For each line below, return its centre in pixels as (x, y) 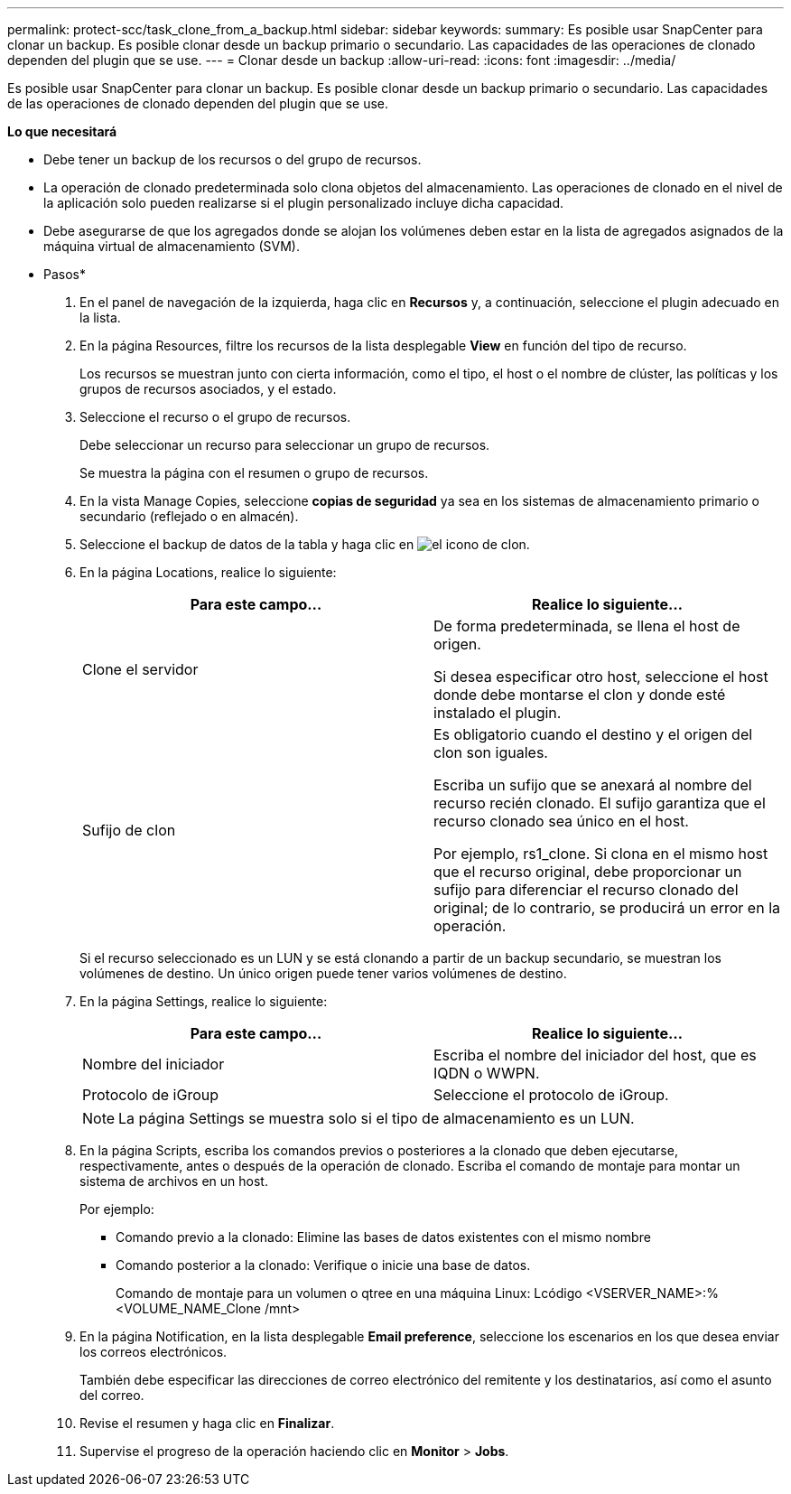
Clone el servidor (140, 669)
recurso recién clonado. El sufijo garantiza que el (600, 803)
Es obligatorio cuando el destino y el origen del (593, 734)
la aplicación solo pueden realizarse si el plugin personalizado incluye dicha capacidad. (304, 203)
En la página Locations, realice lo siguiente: (208, 572)
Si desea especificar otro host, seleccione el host (601, 677)
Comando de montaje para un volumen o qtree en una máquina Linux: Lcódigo (349, 1293)
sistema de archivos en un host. (174, 1181)
